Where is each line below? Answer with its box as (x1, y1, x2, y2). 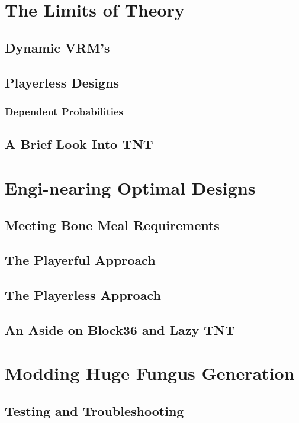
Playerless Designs (5, 73, 120, 91)
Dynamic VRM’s (5, 38, 110, 56)
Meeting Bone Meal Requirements (5, 216, 220, 234)
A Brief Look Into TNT (5, 135, 153, 153)
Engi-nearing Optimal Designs (5, 175, 256, 199)
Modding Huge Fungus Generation (5, 361, 295, 385)
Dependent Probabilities (5, 104, 123, 118)
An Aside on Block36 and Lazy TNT (5, 320, 235, 338)
